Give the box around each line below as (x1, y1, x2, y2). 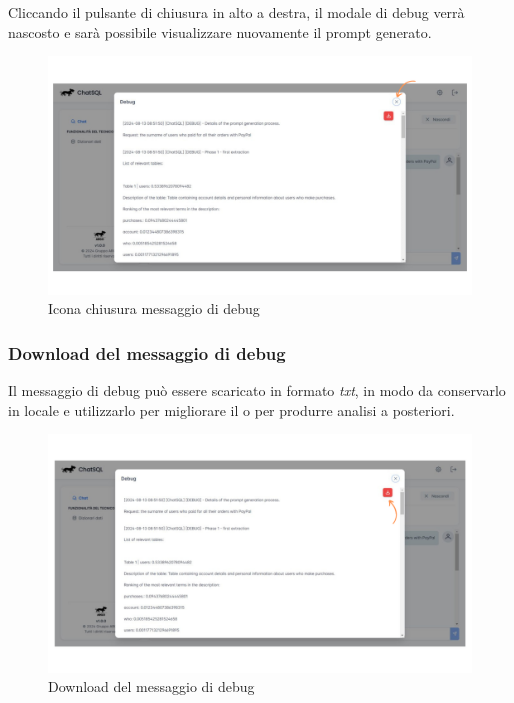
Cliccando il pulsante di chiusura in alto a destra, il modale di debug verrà (8, 2, 465, 22)
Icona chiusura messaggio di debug (48, 298, 260, 319)
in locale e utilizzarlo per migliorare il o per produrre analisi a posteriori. (8, 399, 455, 420)
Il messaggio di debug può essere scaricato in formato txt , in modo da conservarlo (8, 380, 506, 401)
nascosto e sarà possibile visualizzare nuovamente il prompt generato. (8, 21, 432, 42)
